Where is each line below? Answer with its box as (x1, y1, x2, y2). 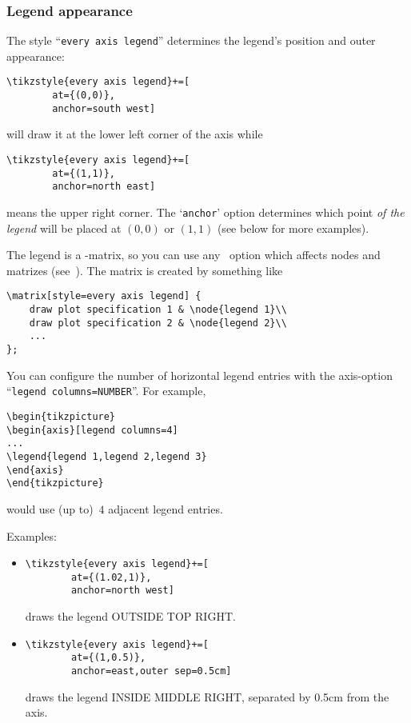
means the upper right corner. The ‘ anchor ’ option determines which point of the (6, 204, 405, 220)
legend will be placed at (6, 219, 122, 236)
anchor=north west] (71, 585, 174, 597)
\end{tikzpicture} (6, 477, 104, 489)
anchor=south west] (52, 102, 156, 114)
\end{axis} (6, 464, 64, 476)
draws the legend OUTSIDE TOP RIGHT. (25, 608, 236, 625)
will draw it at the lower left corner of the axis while (6, 126, 263, 142)
